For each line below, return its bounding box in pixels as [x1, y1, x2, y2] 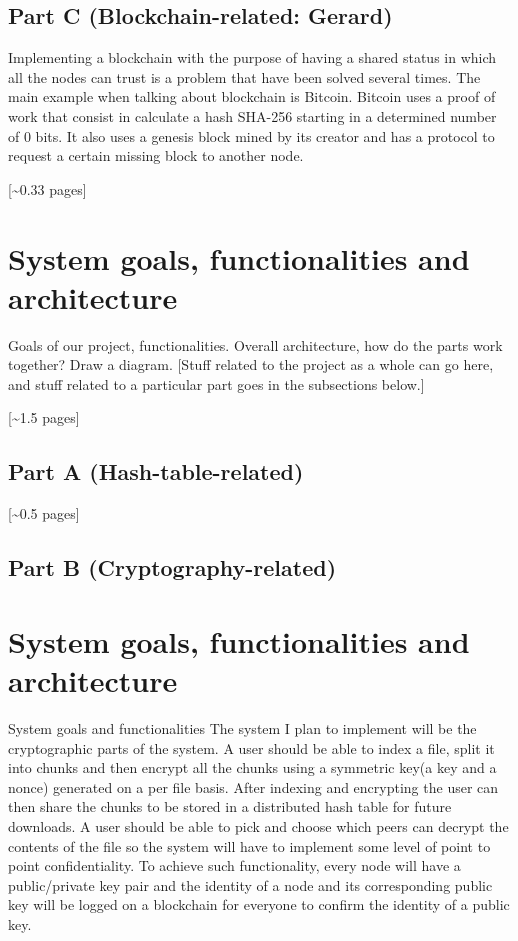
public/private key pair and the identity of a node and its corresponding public [8, 874, 493, 895]
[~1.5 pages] [8, 407, 80, 428]
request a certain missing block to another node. [8, 145, 304, 166]
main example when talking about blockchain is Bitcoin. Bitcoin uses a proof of [8, 86, 496, 107]
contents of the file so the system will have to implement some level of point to [8, 835, 491, 856]
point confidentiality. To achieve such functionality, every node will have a [8, 855, 461, 876]
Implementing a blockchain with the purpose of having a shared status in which [8, 47, 497, 68]
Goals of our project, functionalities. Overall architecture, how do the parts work [8, 334, 503, 355]
